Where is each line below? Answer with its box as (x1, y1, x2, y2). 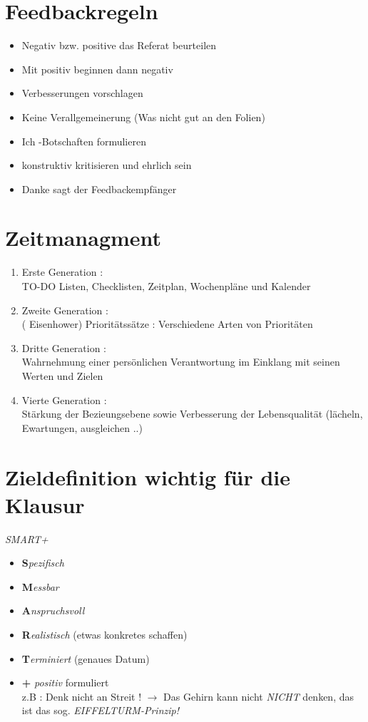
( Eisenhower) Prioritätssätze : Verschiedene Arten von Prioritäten (21, 316, 313, 331)
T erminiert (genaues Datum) (21, 651, 150, 666)
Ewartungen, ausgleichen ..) (21, 420, 143, 435)
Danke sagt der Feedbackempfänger (21, 181, 177, 196)
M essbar (21, 579, 59, 594)
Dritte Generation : (21, 340, 107, 355)
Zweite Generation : (21, 302, 108, 317)
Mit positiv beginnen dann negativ (21, 61, 173, 76)
